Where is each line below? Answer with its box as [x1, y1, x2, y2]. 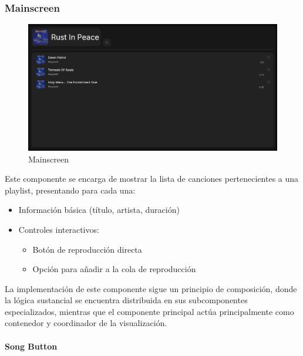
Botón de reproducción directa [32, 243, 142, 255]
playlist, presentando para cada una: [5, 184, 136, 196]
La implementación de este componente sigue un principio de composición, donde [5, 282, 297, 294]
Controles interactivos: [18, 223, 99, 235]
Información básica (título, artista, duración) [18, 204, 180, 216]
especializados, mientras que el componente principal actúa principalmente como [5, 305, 294, 317]
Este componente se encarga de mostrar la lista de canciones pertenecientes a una [5, 172, 299, 185]
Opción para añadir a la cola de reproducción [32, 263, 196, 275]
